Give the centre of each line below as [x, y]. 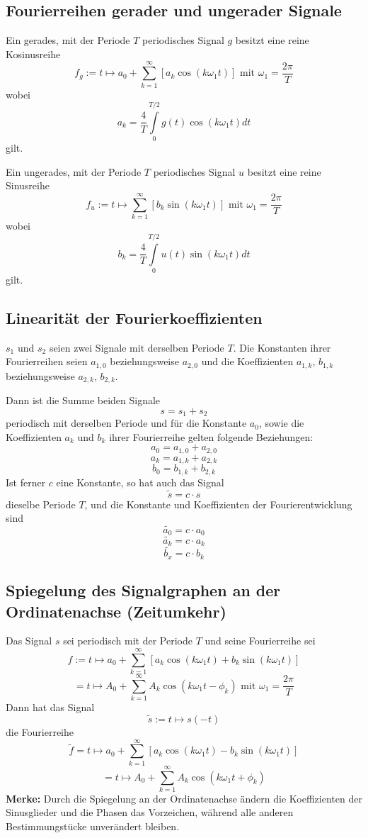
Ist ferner [26, 482]
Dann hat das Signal [50, 707]
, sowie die [281, 423]
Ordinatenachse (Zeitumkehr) [116, 611]
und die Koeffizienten [247, 361]
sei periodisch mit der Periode [128, 641]
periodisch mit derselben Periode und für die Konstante [126, 423]
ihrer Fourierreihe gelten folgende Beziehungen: [211, 436]
